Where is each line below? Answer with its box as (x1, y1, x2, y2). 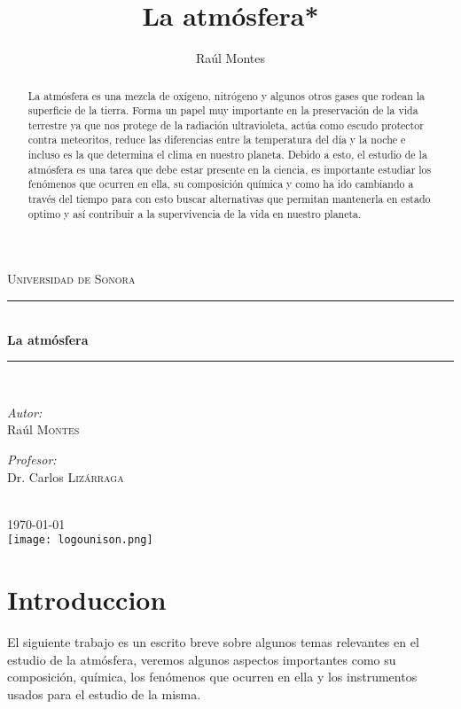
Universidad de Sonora (7, 269, 136, 288)
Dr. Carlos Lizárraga (7, 467, 124, 486)
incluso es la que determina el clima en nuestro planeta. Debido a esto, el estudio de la (27, 147, 427, 162)
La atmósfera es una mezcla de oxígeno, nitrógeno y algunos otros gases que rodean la (27, 88, 426, 103)
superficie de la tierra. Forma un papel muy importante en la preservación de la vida (27, 103, 418, 118)
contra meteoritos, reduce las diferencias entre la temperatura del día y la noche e (27, 132, 406, 147)
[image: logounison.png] (7, 534, 153, 547)
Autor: (7, 402, 43, 421)
